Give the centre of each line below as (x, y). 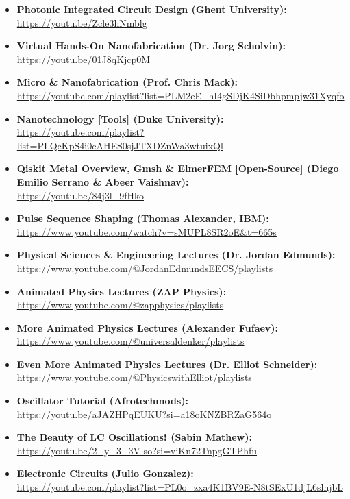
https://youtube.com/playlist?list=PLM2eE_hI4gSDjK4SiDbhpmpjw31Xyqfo (180, 95)
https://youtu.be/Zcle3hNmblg (82, 22)
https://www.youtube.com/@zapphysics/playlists (120, 305)
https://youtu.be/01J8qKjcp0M (84, 59)
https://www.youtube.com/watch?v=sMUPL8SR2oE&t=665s (147, 231)
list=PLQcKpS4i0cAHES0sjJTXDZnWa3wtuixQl (120, 145)
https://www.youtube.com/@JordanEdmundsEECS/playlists (145, 268)
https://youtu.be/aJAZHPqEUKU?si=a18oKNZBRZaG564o (144, 414)
